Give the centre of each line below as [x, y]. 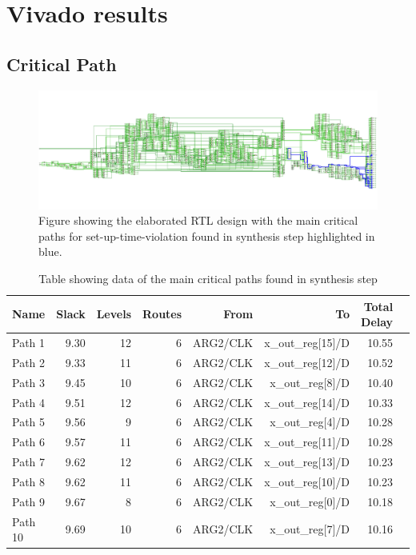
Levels [114, 314]
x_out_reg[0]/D [310, 501]
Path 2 [29, 362]
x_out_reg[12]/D [307, 362]
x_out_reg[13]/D [307, 462]
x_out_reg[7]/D [310, 529]
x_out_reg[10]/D [307, 481]
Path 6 [29, 442]
